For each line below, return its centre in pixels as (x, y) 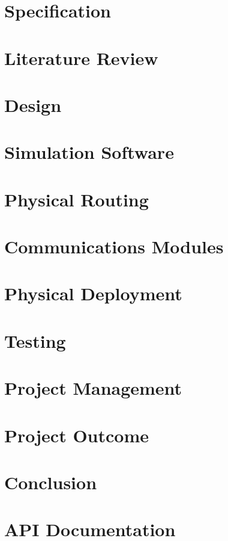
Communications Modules (114, 246)
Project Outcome (76, 435)
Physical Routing (76, 199)
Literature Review (81, 57)
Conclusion (51, 482)
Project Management (93, 388)
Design (33, 104)
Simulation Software (89, 152)
